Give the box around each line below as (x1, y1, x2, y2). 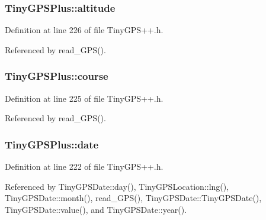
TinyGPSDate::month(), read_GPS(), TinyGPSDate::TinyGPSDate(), (5, 192, 262, 204)
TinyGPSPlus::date (5, 137, 99, 151)
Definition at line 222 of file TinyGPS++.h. (5, 160, 164, 173)
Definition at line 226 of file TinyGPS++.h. (5, 24, 164, 36)
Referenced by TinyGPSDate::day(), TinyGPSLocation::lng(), (5, 180, 229, 192)
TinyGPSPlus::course (5, 69, 108, 83)
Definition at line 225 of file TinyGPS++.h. (5, 92, 164, 104)
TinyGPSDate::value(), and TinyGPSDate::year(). (5, 203, 187, 215)
